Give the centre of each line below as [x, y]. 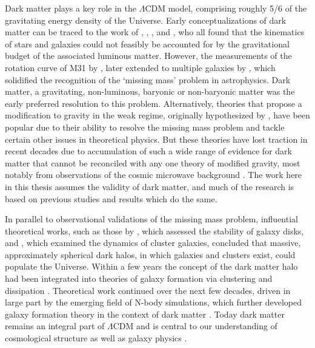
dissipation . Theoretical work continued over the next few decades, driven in [148, 290]
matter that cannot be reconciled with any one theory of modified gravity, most [153, 162]
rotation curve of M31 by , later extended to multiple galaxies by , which [140, 67]
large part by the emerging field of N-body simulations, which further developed [153, 302]
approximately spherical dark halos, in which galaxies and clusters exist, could [150, 254]
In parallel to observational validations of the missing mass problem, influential [151, 219]
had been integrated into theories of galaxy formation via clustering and [139, 278]
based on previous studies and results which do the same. [111, 198]
